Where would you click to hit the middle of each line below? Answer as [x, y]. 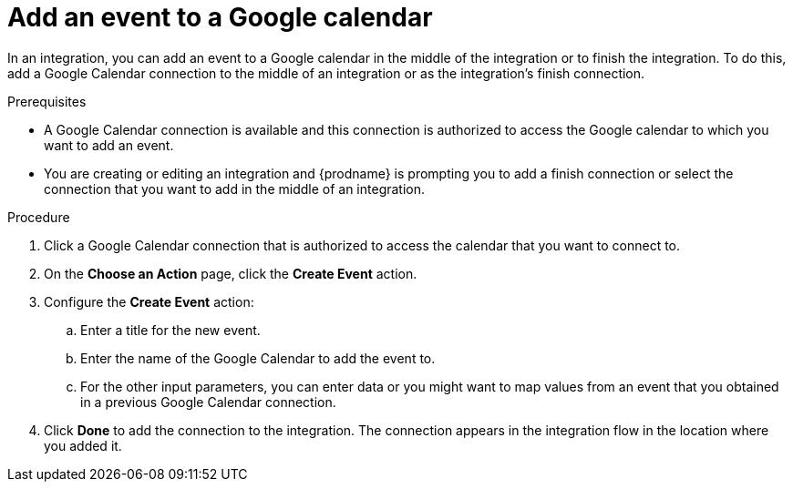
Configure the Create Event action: [149, 301]
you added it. [83, 445]
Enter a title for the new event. [170, 330]
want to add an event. [109, 145]
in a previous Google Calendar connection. [208, 402]
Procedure [39, 217]
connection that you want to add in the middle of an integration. [235, 188]
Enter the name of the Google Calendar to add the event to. [258, 358]
